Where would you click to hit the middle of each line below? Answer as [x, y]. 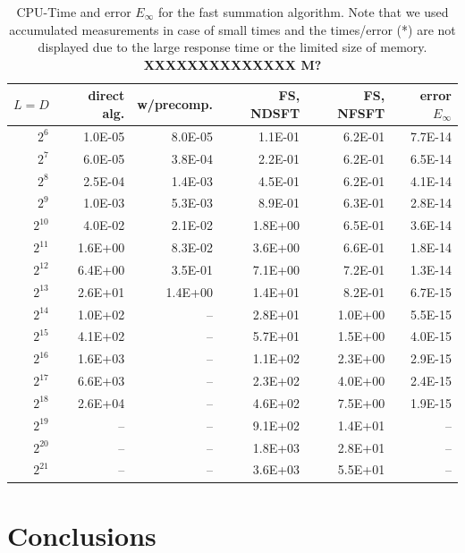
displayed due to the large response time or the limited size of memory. [232, 47]
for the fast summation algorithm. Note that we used [303, 12]
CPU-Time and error [74, 12]
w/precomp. [175, 104]
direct [106, 95]
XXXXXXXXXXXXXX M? [232, 64]
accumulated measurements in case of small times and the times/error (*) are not [232, 29]
